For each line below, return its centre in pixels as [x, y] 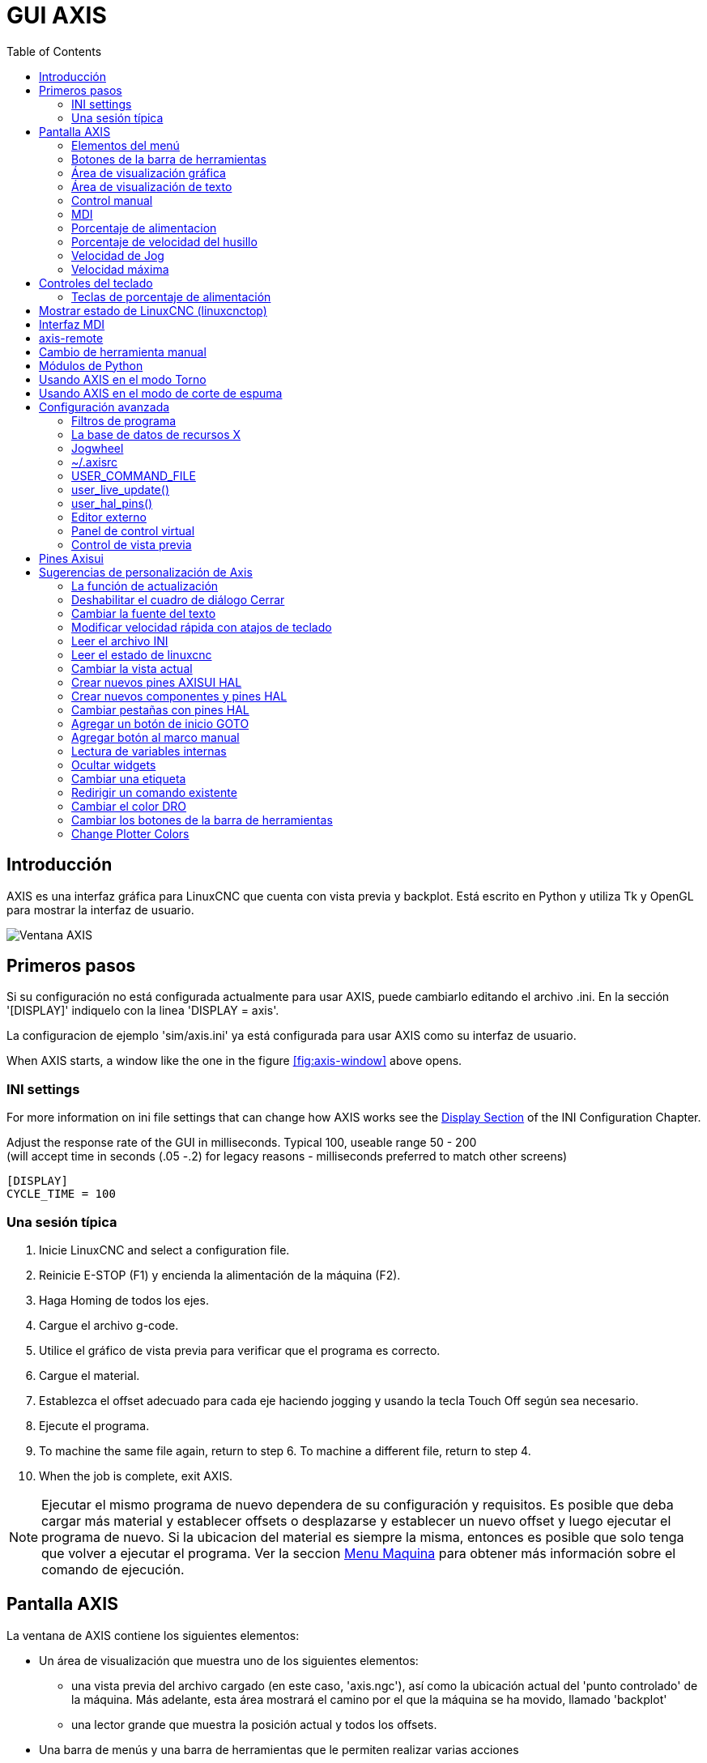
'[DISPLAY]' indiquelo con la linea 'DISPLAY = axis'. [143, 1011]
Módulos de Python [91, 365]
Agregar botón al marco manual [155, 737]
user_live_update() [120, 489]
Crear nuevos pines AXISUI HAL [157, 682]
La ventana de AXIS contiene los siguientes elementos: [153, 1635]
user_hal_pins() [112, 503]
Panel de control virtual [133, 530]
